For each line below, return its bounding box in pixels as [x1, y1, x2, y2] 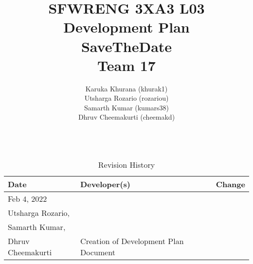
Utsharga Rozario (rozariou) [84, 93, 169, 103]
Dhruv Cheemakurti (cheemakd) [78, 112, 175, 122]
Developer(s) [80, 178, 130, 190]
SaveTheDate [81, 36, 172, 56]
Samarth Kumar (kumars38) [84, 102, 169, 112]
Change [216, 178, 245, 190]
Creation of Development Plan [80, 235, 184, 246]
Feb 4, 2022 [8, 193, 47, 204]
